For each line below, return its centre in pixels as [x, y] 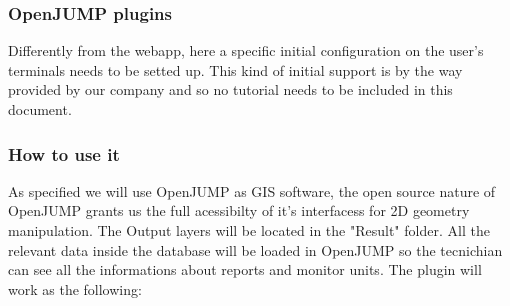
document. [40, 109]
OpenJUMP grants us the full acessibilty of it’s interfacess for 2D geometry [239, 210]
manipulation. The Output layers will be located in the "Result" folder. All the [249, 230]
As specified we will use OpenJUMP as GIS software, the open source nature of [252, 190]
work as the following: [75, 288]
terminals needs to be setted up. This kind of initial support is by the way [235, 69]
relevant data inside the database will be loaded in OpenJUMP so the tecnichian [255, 249]
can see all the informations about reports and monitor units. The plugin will [245, 269]
